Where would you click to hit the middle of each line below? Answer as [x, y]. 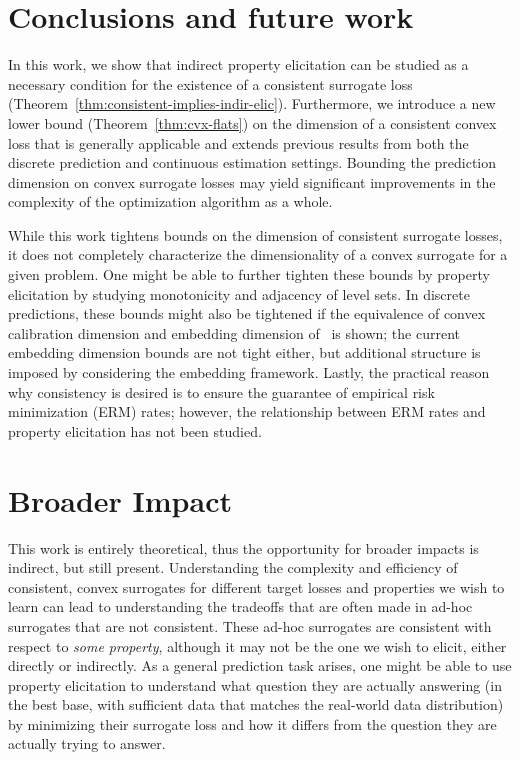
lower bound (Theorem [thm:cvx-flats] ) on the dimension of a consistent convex [252, 122]
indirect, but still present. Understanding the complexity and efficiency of [233, 567]
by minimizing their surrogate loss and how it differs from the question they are [252, 723]
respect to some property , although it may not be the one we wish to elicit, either [257, 645]
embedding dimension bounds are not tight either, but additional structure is [244, 352]
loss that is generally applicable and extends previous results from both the [238, 142]
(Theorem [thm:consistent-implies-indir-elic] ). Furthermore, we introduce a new [252, 103]
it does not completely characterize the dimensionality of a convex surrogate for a [258, 254]
